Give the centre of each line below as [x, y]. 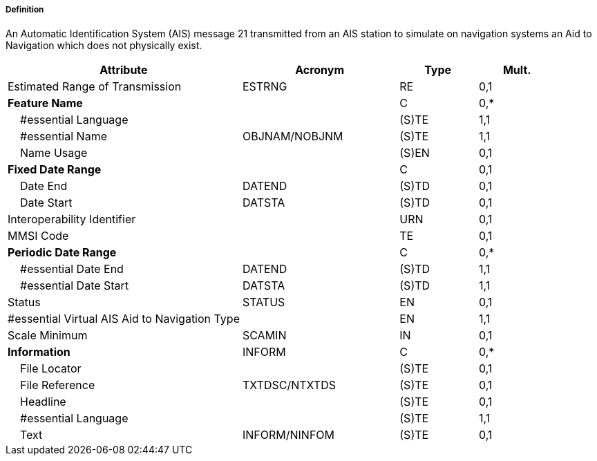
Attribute [124, 70]
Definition [25, 10]
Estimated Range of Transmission [95, 87]
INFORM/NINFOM [288, 435]
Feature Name [45, 103]
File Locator [51, 369]
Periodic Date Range [62, 253]
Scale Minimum [48, 336]
